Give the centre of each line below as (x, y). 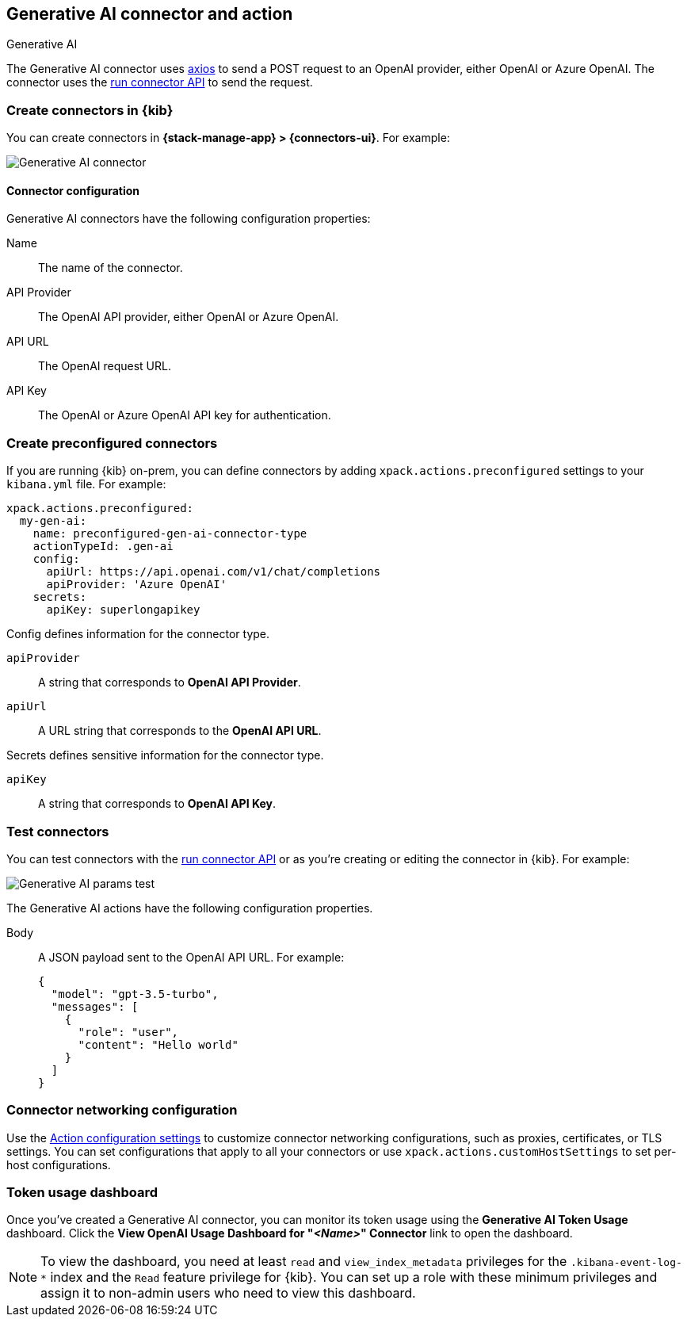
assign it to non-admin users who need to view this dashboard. (228, 1293)
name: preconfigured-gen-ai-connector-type (170, 534)
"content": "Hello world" (158, 1044)
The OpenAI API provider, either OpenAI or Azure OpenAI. (189, 317)
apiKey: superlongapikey (123, 610)
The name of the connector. (111, 268)
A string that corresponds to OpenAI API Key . (157, 804)
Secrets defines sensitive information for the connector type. (165, 755)
